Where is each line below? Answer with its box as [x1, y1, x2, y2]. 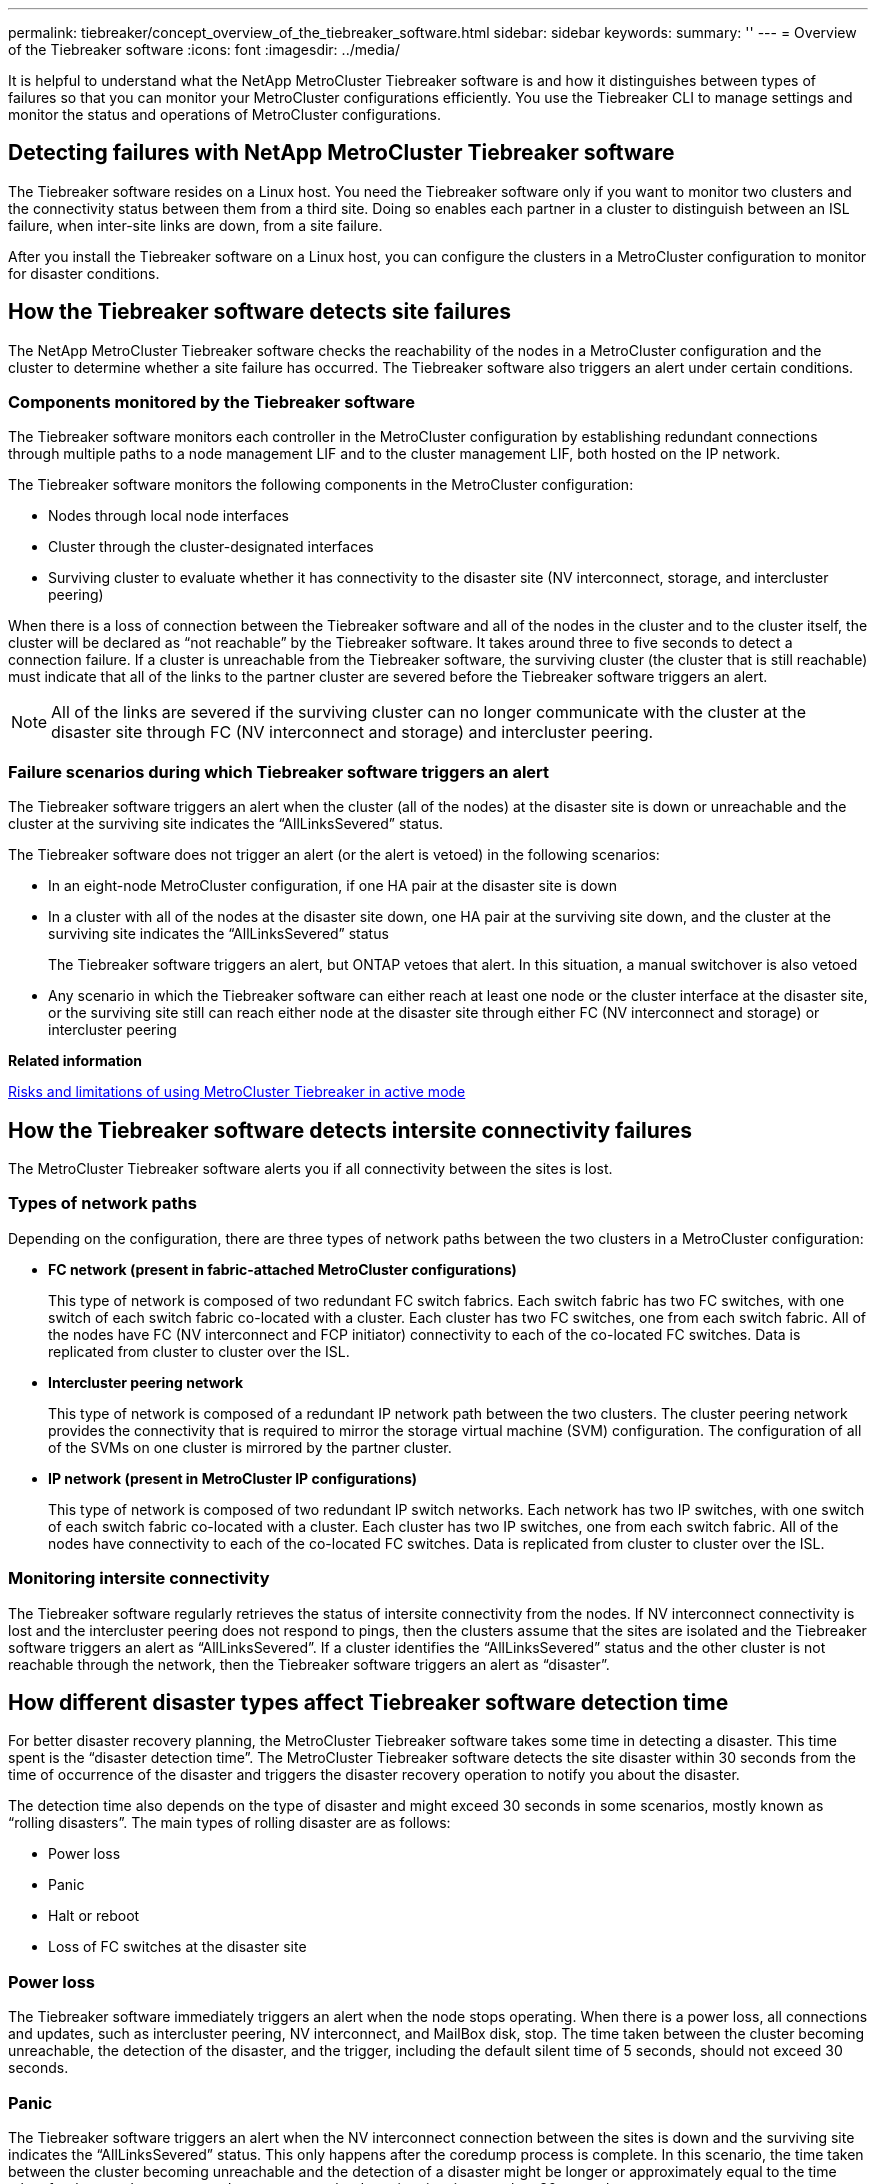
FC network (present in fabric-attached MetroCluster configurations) [48, 1260, 517, 1278]
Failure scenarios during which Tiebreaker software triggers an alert [8, 761, 550, 782]
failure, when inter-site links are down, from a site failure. [8, 216, 383, 234]
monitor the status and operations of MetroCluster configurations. [8, 106, 442, 123]
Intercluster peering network [48, 1373, 244, 1391]
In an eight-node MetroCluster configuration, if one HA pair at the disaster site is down [48, 877, 617, 895]
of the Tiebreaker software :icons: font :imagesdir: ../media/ [8, 41, 400, 58]
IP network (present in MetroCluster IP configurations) [48, 1469, 418, 1487]
